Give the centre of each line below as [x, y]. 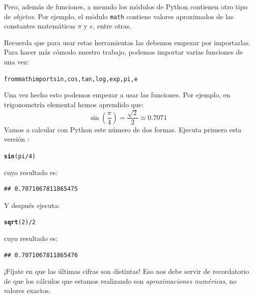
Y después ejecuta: [32, 205]
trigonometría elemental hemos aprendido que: [74, 104]
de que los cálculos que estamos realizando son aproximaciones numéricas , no [120, 281]
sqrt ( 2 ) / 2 [20, 223]
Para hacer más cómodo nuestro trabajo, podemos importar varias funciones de [124, 52]
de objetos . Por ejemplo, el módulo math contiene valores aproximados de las [119, 16]
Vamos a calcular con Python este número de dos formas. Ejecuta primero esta [123, 129]
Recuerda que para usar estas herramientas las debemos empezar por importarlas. [127, 42]
